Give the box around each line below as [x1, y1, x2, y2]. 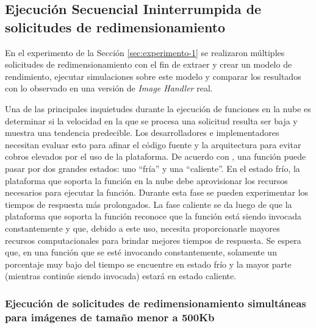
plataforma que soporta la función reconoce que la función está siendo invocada [5, 210, 302, 223]
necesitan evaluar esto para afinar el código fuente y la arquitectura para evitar [5, 138, 301, 151]
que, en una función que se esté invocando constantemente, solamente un [5, 246, 277, 258]
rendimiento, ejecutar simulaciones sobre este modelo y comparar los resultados [5, 70, 301, 82]
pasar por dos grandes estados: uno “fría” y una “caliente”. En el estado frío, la [5, 162, 300, 174]
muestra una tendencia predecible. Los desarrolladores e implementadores [5, 126, 279, 139]
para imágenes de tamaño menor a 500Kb [5, 309, 215, 324]
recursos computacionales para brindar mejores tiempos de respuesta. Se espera [5, 234, 301, 246]
